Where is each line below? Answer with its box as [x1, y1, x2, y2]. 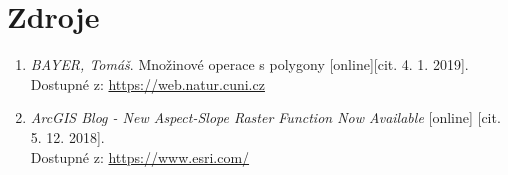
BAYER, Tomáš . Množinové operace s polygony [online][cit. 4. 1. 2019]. [30, 54, 469, 75]
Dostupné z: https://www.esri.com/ [30, 146, 250, 167]
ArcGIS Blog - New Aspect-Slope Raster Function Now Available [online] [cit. [30, 107, 501, 128]
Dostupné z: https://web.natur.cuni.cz [30, 73, 265, 94]
